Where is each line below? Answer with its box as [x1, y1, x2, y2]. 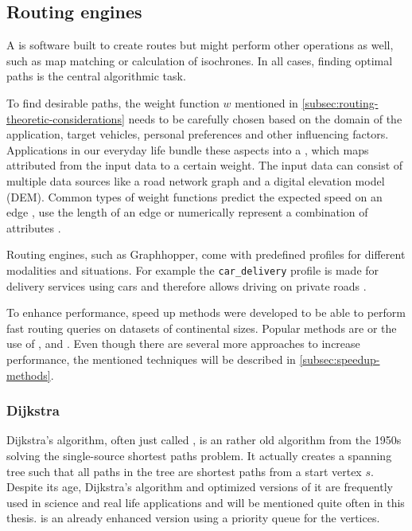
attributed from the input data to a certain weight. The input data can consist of [6, 157, 403, 174]
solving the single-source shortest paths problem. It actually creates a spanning [6, 447, 392, 463]
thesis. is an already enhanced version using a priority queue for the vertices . [6, 510, 380, 526]
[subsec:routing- [301, 94, 379, 111]
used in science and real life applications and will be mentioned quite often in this [6, 494, 405, 510]
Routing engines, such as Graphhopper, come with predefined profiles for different [6, 246, 406, 263]
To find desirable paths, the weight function [6, 94, 220, 111]
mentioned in [235, 94, 298, 111]
